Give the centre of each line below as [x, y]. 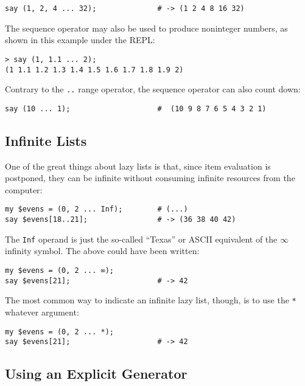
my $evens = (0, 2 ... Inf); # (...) [96, 209]
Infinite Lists [46, 140]
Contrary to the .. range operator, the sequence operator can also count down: [153, 89]
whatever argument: [42, 312]
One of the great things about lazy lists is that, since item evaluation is [138, 166]
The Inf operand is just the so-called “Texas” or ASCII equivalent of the [141, 239]
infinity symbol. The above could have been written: [102, 251]
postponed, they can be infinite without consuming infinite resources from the [150, 178]
